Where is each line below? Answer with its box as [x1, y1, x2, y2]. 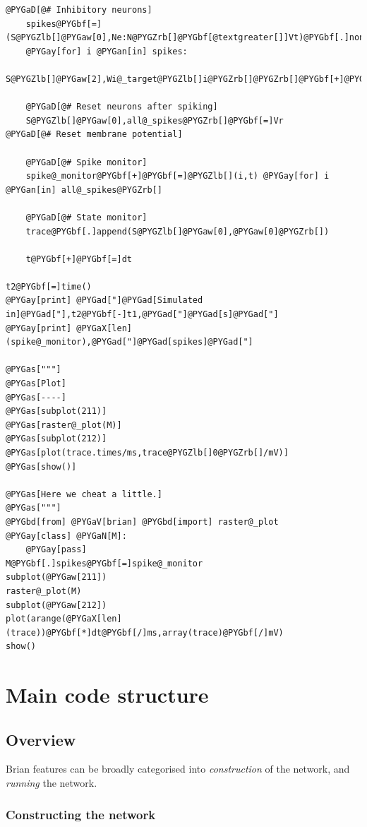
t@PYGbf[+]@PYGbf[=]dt [25, 254, 132, 264]
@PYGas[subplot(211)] [6, 406, 107, 417]
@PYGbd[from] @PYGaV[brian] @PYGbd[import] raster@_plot [6, 516, 279, 527]
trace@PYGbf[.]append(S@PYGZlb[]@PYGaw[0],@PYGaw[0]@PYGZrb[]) [25, 226, 330, 237]
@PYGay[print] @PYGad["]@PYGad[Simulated [6, 295, 203, 306]
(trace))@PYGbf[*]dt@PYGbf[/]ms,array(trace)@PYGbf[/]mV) [6, 627, 284, 638]
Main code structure [6, 680, 209, 709]
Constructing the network [6, 805, 156, 823]
